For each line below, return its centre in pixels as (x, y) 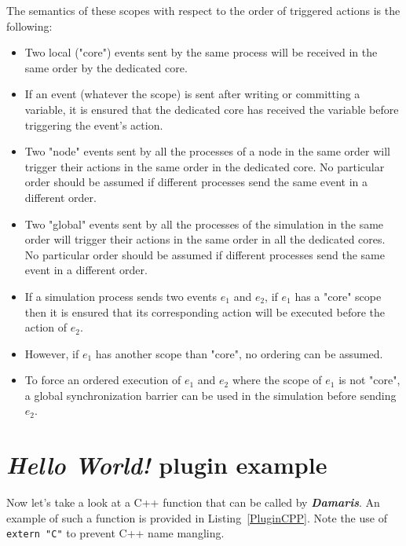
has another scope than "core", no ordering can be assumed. (239, 353)
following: (29, 26)
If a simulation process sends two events (121, 296)
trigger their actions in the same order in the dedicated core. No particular (205, 166)
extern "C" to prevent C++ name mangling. (115, 533)
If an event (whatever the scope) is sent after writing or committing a (192, 94)
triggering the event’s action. (94, 125)
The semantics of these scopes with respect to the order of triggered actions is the (203, 10)
